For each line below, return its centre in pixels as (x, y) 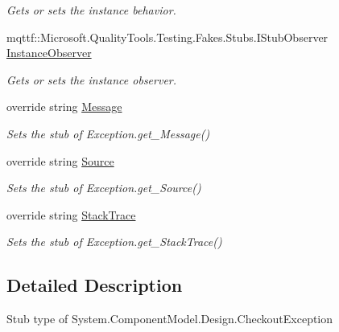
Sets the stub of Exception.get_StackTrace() (114, 242)
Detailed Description (95, 285)
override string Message (64, 107)
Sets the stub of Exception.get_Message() (108, 133)
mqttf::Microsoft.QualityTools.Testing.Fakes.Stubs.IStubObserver (167, 37)
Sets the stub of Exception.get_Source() (104, 188)
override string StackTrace (71, 214)
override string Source (60, 160)
